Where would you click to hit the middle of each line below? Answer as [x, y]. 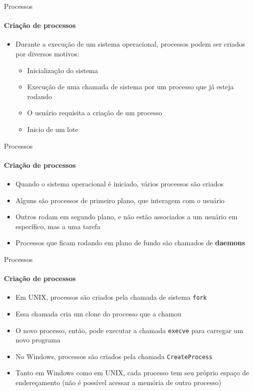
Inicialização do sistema [63, 70]
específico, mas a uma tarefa [58, 226]
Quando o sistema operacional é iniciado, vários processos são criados [120, 183]
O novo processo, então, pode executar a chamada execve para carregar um [129, 330]
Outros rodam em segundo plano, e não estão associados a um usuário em [126, 217]
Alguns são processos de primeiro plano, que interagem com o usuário [120, 200]
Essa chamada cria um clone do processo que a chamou [98, 313]
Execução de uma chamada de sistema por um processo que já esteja [130, 87]
